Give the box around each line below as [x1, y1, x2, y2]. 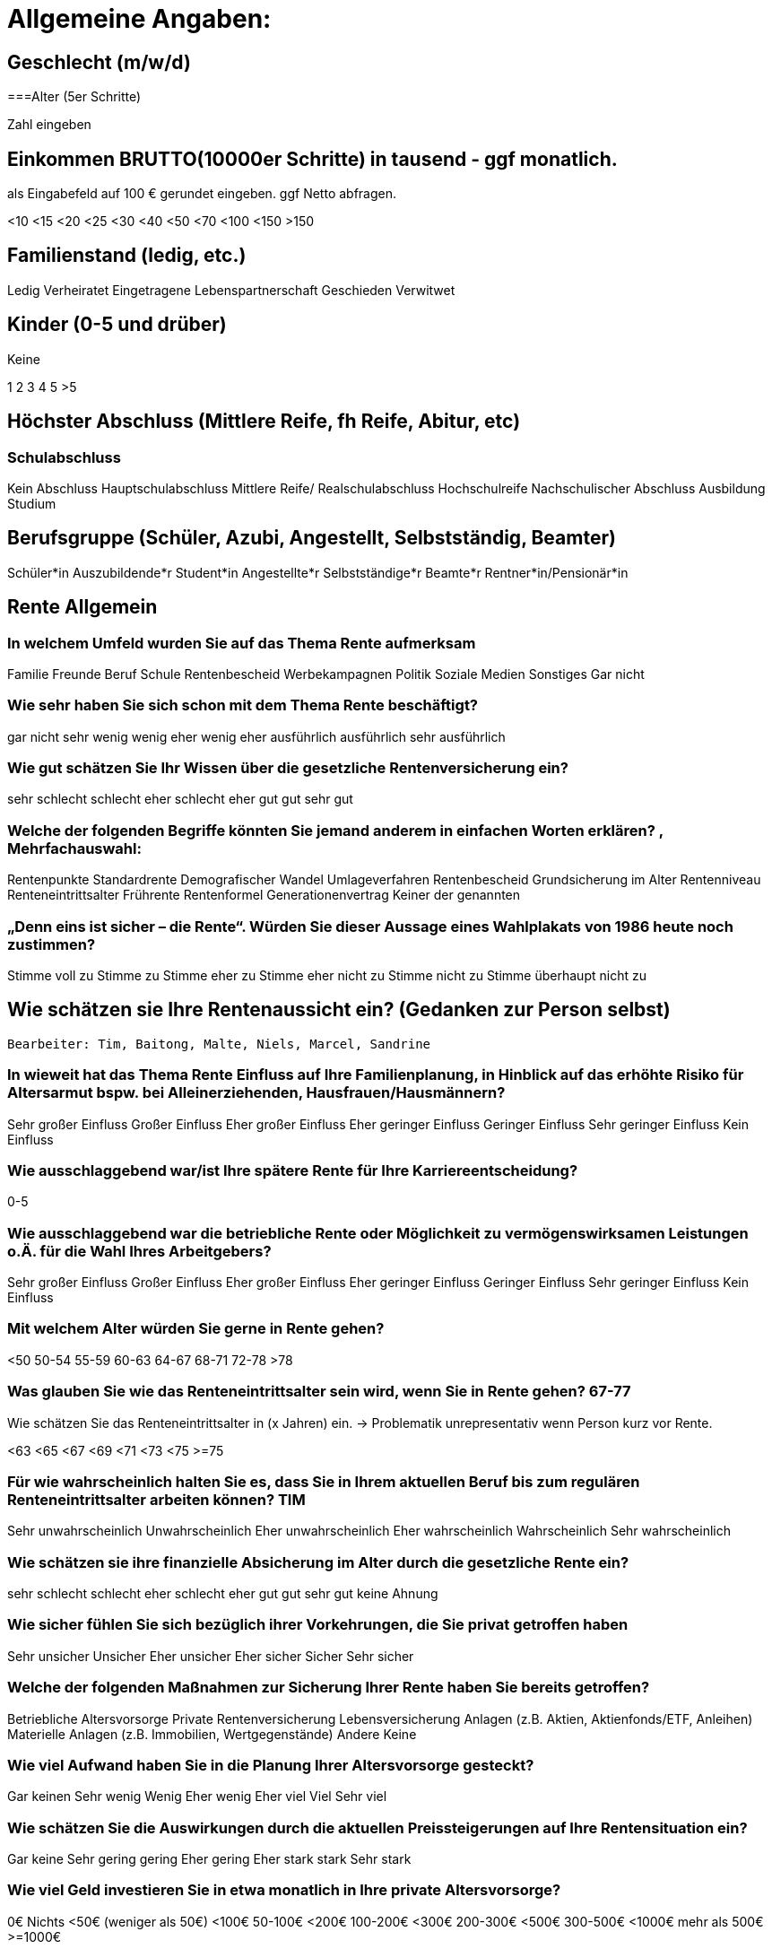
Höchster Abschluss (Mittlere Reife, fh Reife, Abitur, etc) [7, 410, 521, 433]
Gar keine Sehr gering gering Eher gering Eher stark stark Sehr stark [7, 1851, 412, 1867]
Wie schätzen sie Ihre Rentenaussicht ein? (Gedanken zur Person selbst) [7, 998, 671, 1022]
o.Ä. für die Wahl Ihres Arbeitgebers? [7, 1241, 272, 1260]
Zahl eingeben [7, 117, 91, 133]
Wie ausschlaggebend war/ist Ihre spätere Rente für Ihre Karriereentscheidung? [7, 1161, 578, 1179]
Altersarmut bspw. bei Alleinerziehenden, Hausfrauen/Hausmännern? [7, 1083, 506, 1102]
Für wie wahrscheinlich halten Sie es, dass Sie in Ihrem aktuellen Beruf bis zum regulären [7, 1472, 640, 1491]
